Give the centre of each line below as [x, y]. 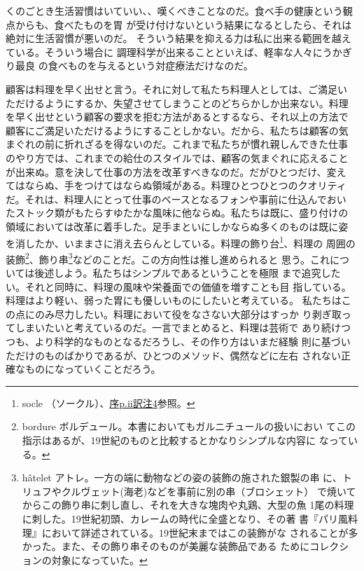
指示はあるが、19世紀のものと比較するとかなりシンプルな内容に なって [185, 440]
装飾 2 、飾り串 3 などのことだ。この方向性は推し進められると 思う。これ [168, 258]
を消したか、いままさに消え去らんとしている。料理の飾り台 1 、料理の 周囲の [181, 242]
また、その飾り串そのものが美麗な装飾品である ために [185, 546]
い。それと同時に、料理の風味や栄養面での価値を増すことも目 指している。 [178, 286]
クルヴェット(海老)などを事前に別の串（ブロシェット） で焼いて [209, 491]
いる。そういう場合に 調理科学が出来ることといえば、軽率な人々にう [174, 51]
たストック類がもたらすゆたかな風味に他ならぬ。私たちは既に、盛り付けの [177, 213]
